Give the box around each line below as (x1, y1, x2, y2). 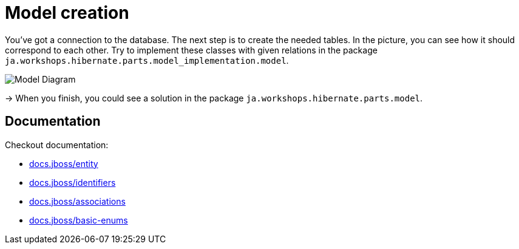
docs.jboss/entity (29, 158, 98, 169)
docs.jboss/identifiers (29, 177, 116, 188)
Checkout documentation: (5, 139, 109, 150)
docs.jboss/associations (29, 196, 126, 206)
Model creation (5, 2, 129, 23)
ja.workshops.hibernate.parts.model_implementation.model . (5, 55, 289, 66)
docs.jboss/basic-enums (29, 214, 128, 225)
